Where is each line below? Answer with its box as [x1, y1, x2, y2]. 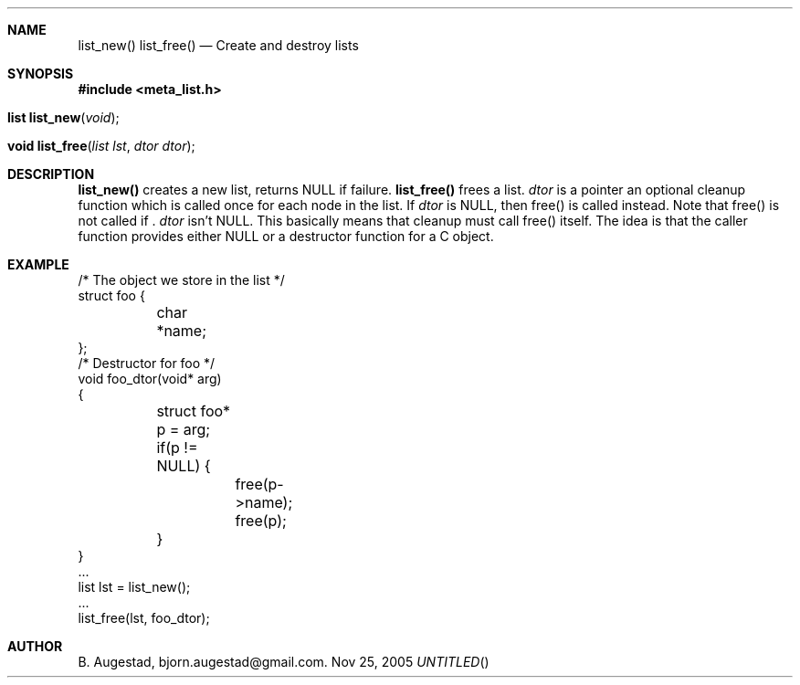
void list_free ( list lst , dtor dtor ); [7, 138, 195, 153]
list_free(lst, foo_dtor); [78, 610, 210, 626]
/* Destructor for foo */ [78, 355, 216, 371]
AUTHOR [7, 638, 63, 654]
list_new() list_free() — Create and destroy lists [78, 37, 359, 53]
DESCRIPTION [7, 166, 95, 182]
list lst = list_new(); [78, 579, 191, 595]
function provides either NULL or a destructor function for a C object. [78, 228, 494, 244]
